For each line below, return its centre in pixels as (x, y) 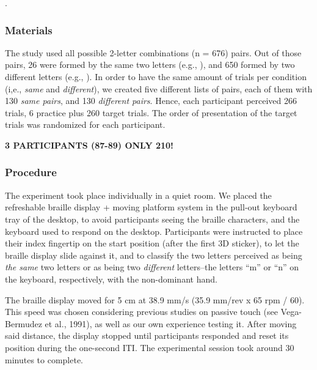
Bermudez (24, 323)
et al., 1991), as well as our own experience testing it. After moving (171, 323)
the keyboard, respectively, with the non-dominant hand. (111, 279)
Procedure (31, 172)
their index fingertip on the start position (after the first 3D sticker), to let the (152, 243)
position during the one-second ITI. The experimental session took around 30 (150, 347)
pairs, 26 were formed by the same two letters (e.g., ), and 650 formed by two (150, 65)
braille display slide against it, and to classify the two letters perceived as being (154, 255)
